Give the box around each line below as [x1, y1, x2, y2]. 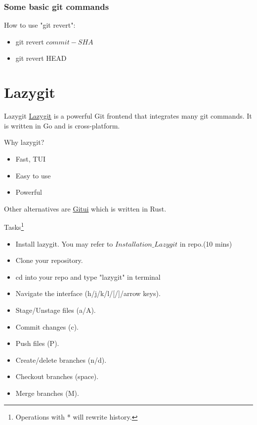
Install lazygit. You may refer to [15, 238, 113, 249]
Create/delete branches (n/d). [15, 354, 107, 365]
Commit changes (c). [15, 321, 79, 332]
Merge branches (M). [15, 387, 79, 398]
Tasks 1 [4, 220, 24, 232]
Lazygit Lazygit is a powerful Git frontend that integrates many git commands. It [4, 111, 252, 121]
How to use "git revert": [4, 20, 76, 30]
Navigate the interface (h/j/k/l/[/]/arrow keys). [15, 288, 161, 298]
